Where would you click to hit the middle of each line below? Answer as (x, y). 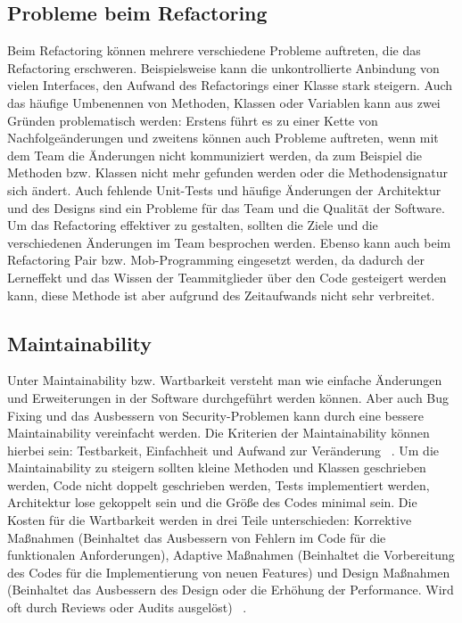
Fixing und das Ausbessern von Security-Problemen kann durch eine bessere (215, 415)
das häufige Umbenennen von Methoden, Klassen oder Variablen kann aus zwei (224, 102)
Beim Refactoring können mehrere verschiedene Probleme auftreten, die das (214, 50)
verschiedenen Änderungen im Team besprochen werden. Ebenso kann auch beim (229, 242)
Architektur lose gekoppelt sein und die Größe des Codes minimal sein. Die (212, 502)
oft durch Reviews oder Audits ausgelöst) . (127, 607)
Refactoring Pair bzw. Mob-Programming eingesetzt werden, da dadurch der (216, 260)
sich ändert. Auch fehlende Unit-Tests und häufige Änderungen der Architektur (224, 189)
